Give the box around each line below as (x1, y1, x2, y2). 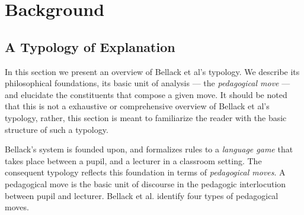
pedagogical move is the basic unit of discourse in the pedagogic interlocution (5, 177, 286, 190)
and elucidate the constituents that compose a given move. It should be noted (5, 88, 287, 100)
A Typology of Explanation (5, 37, 175, 56)
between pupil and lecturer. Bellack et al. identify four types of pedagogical (5, 189, 279, 201)
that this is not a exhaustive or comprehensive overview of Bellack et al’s (5, 100, 270, 112)
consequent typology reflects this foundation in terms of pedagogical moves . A (5, 166, 286, 178)
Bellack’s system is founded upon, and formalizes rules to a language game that (5, 143, 293, 155)
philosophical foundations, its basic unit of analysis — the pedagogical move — (5, 77, 290, 89)
